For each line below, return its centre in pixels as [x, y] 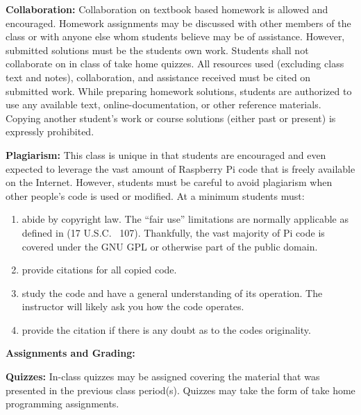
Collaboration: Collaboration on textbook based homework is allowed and [167, 9]
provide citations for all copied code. [99, 270]
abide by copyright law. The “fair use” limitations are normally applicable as [185, 219]
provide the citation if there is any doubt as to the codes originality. [166, 329]
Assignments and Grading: [70, 353]
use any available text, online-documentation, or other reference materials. [163, 104]
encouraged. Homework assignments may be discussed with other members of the [178, 23]
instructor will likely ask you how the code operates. [133, 306]
